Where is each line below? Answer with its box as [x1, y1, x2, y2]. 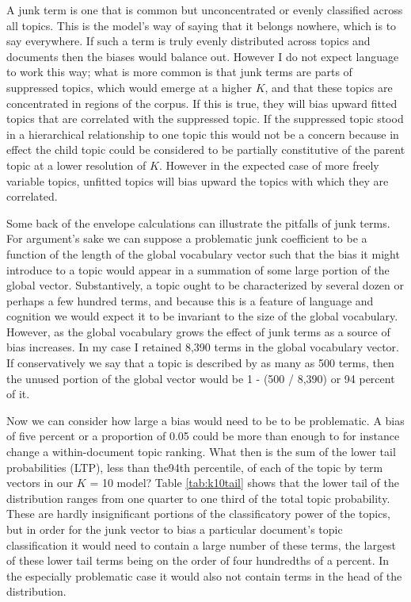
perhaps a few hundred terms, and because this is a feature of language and [6, 292, 374, 309]
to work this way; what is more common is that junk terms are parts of [6, 63, 352, 80]
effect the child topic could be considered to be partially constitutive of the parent [6, 141, 405, 158]
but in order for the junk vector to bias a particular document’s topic [6, 521, 343, 537]
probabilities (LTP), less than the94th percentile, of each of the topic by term [6, 458, 383, 475]
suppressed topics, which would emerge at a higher [6, 79, 252, 95]
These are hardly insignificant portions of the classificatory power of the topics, [6, 505, 390, 522]
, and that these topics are [264, 79, 393, 95]
